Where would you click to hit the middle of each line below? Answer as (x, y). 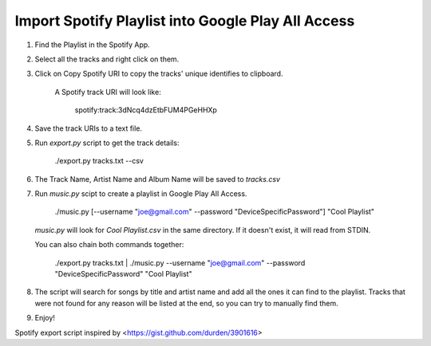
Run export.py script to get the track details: (107, 143)
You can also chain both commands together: (109, 245)
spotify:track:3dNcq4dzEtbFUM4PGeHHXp (146, 110)
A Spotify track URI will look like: (108, 92)
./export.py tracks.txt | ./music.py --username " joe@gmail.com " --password (180, 262)
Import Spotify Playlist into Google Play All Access (185, 21)
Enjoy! (45, 318)
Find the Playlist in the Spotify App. (93, 45)
